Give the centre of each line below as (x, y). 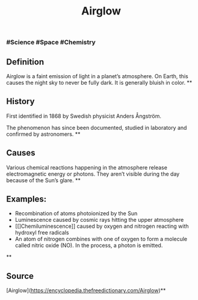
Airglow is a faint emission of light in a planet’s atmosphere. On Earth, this (97, 76)
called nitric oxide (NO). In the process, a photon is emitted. (89, 245)
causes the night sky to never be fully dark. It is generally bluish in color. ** (99, 83)
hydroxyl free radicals (42, 233)
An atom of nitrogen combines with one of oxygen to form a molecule (101, 239)
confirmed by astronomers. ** (43, 134)
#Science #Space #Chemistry (51, 42)
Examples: (26, 199)
